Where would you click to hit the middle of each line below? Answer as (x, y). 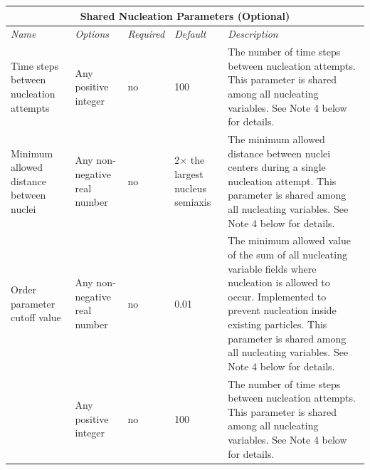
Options (92, 34)
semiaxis (193, 202)
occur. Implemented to (277, 296)
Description (253, 34)
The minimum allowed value (289, 240)
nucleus (190, 188)
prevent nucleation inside (282, 310)
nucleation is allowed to (279, 282)
